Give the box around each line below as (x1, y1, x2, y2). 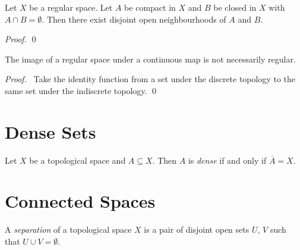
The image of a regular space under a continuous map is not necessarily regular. (5, 52, 296, 65)
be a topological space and (29, 154, 126, 166)
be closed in (213, 1, 257, 13)
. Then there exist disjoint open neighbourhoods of (42, 12, 226, 25)
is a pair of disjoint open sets (144, 223, 250, 236)
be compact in (124, 1, 176, 13)
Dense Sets (5, 119, 96, 143)
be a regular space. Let (29, 1, 113, 13)
